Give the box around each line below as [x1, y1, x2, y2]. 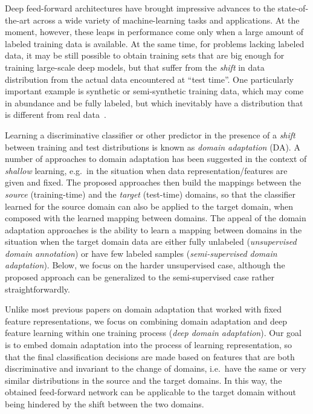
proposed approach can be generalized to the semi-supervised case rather [5, 271, 274, 283]
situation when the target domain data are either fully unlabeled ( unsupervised [5, 235, 297, 248]
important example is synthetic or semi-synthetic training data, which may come [5, 85, 304, 97]
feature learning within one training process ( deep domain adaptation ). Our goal [5, 326, 302, 339]
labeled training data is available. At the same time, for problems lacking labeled [5, 37, 305, 50]
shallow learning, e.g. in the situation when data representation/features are [5, 164, 288, 176]
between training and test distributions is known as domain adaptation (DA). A [5, 140, 300, 153]
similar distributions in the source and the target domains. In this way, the [5, 374, 282, 386]
